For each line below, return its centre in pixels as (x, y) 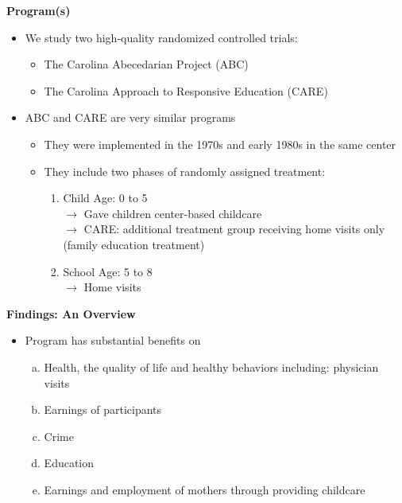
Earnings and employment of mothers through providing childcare (205, 489)
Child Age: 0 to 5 (105, 198)
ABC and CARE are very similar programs (130, 117)
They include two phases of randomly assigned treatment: (185, 171)
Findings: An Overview (71, 313)
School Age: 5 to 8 (108, 271)
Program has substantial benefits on (113, 340)
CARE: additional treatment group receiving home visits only (234, 229)
